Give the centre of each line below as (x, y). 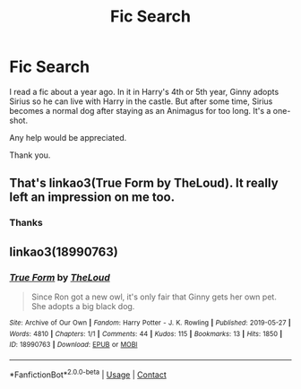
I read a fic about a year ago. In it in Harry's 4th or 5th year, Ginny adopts (144, 91)
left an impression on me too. (92, 198)
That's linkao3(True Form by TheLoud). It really (144, 183)
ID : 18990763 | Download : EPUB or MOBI (73, 345)
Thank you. (30, 155)
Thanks (26, 223)
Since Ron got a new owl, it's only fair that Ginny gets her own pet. (154, 297)
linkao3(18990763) (64, 251)
